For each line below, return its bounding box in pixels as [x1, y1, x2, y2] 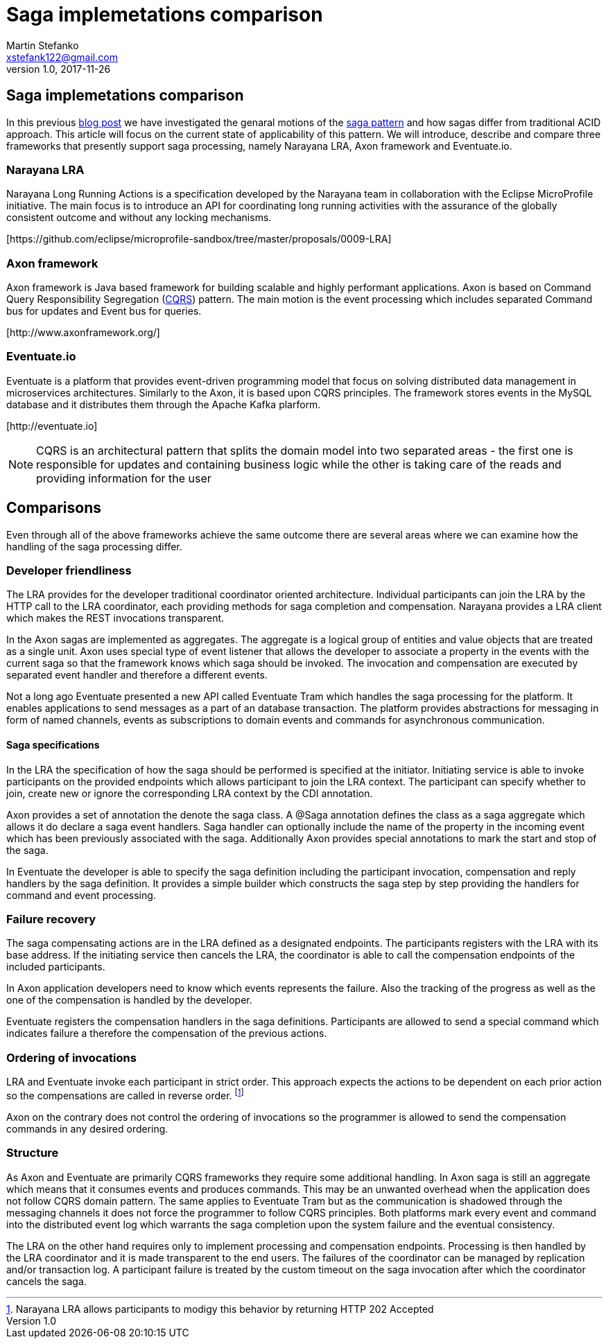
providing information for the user [36, 471, 211, 485]
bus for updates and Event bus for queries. [6, 305, 202, 317]
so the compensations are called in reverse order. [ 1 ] [6, 1088, 244, 1101]
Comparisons [6, 499, 102, 517]
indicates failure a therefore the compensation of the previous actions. [6, 1027, 327, 1040]
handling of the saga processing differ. [6, 540, 182, 552]
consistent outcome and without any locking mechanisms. [6, 211, 272, 224]
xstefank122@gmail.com [6, 51, 118, 63]
